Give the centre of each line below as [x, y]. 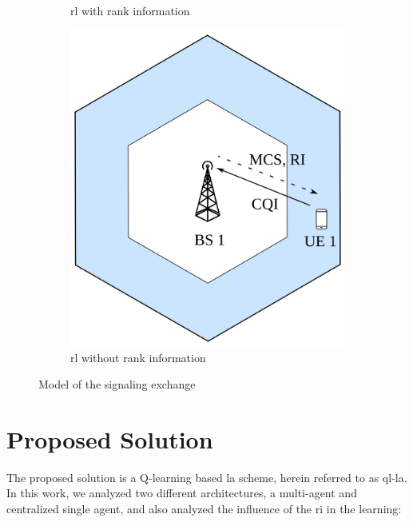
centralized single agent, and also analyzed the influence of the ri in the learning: [204, 509]
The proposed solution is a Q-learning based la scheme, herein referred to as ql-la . [207, 477]
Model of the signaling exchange [117, 384]
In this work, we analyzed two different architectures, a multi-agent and [182, 493]
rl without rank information [138, 357]
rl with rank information [130, 10]
